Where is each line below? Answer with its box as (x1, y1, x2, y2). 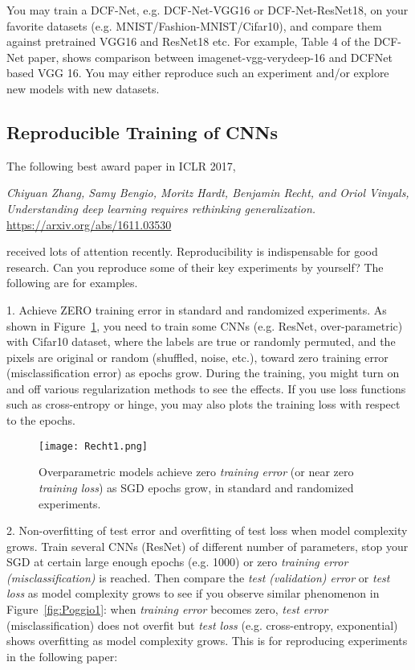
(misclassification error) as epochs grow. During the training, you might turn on (6, 364, 400, 381)
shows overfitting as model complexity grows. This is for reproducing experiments (6, 632, 408, 649)
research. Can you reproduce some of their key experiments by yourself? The (6, 258, 384, 275)
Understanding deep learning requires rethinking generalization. (6, 199, 316, 216)
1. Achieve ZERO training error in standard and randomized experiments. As (6, 301, 387, 318)
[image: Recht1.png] (39, 440, 149, 452)
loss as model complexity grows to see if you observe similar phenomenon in (6, 585, 380, 602)
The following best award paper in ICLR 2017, (6, 157, 236, 174)
